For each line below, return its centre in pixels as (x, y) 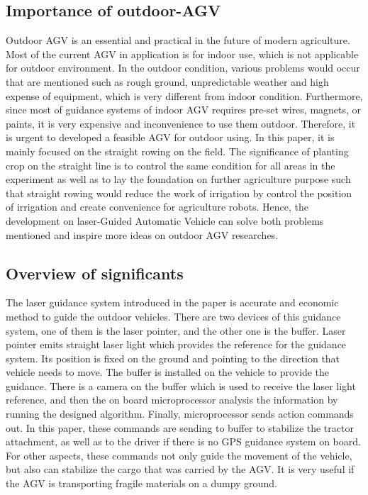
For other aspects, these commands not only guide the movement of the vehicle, (179, 455)
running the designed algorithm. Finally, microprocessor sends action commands (180, 414)
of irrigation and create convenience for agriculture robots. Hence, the (157, 207)
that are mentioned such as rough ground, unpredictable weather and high (167, 81)
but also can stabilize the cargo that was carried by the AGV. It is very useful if (180, 469)
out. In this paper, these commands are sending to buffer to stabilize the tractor (180, 427)
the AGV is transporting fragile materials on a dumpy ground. (141, 483)
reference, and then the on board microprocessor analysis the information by (172, 400)
